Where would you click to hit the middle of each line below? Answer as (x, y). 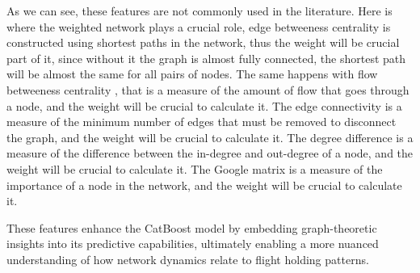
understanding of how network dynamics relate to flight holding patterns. (188, 259)
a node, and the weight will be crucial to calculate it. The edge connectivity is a (204, 105)
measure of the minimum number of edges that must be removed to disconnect (202, 122)
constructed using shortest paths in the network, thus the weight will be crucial (203, 42)
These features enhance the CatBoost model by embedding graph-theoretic (192, 227)
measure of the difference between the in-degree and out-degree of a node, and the (210, 153)
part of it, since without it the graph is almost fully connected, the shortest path (206, 58)
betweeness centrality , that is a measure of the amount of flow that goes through (208, 89)
